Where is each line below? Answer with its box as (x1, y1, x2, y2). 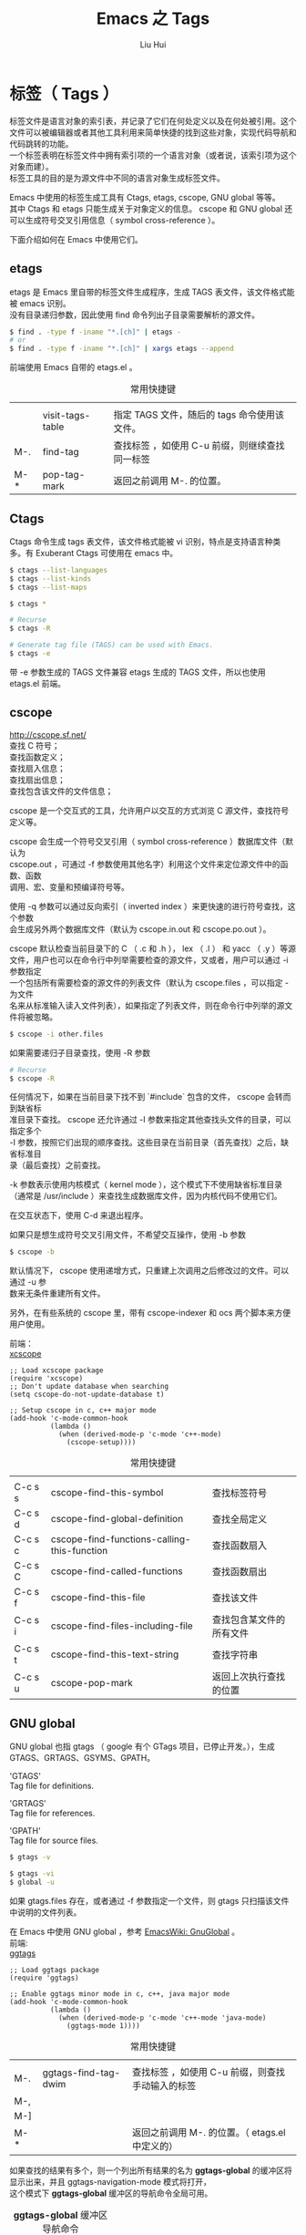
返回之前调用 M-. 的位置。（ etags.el (131, 2126, 286, 2138)
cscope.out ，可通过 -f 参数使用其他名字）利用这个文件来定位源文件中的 (9, 858, 280, 869)
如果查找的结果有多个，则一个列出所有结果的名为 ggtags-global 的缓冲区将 (9, 2165, 293, 2176)
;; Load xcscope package (9, 1366, 104, 1375)
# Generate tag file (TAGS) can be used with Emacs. (9, 640, 214, 650)
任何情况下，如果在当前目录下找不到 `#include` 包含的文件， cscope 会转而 (9, 1092, 291, 1102)
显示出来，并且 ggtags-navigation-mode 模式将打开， (9, 2176, 212, 2187)
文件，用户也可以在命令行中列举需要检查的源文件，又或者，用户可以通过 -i (9, 954, 289, 965)
